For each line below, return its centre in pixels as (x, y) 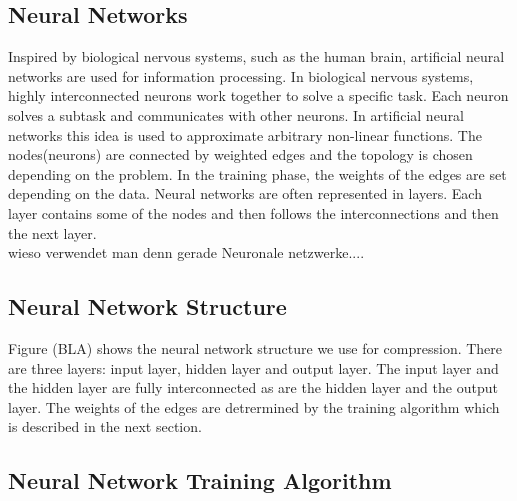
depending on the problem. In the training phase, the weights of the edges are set (257, 173)
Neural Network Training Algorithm (200, 480)
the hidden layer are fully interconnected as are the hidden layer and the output (253, 387)
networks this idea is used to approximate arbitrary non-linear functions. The (245, 134)
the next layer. (52, 232)
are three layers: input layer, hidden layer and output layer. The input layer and (253, 367)
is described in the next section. (105, 426)
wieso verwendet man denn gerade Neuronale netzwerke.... (186, 252)
